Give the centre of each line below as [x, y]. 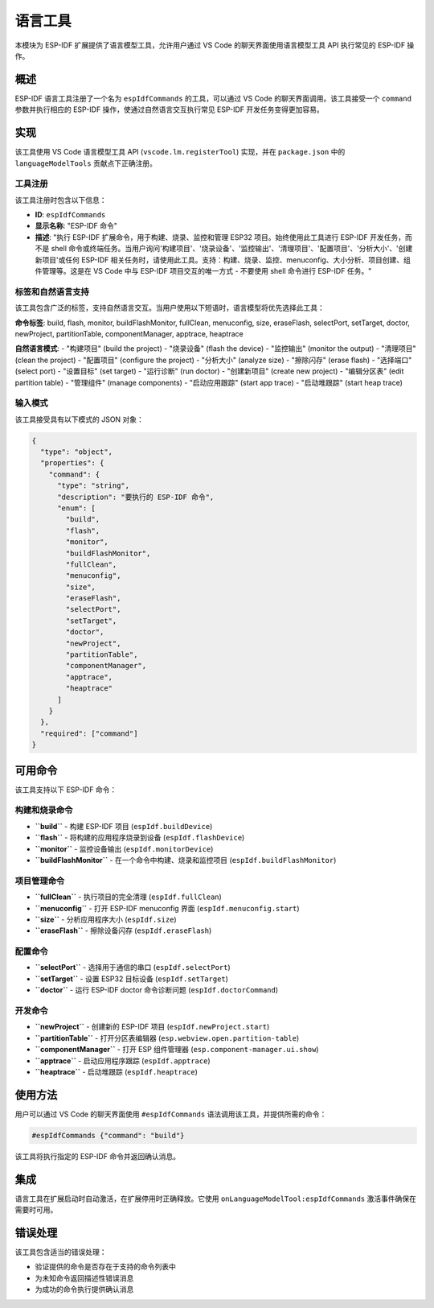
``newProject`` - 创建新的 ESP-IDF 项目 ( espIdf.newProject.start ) [152, 1027]
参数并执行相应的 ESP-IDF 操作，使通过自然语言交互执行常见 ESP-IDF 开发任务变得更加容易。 [170, 109]
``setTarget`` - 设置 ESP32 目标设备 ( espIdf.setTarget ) [132, 979]
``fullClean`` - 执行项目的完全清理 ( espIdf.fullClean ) [129, 897]
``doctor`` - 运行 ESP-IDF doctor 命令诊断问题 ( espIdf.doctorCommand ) [157, 990]
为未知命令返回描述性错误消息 [84, 1278]
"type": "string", [94, 486]
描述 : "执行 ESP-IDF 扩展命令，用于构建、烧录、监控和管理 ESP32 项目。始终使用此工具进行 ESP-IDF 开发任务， [220, 237]
